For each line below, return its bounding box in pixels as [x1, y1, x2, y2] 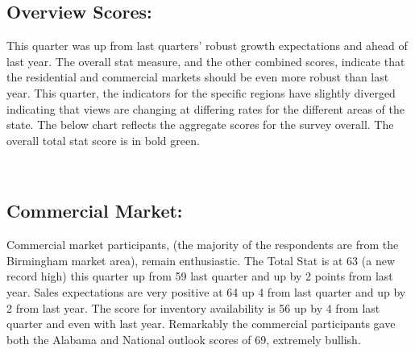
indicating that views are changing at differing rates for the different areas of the [6, 100, 405, 117]
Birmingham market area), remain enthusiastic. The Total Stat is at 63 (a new [6, 251, 395, 268]
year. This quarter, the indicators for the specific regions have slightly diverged [6, 84, 396, 101]
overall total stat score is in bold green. [6, 131, 200, 148]
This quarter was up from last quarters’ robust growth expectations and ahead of [6, 37, 408, 54]
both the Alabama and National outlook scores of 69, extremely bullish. [6, 330, 361, 347]
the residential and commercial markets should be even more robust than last [6, 69, 389, 85]
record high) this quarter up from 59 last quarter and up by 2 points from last [6, 268, 393, 284]
